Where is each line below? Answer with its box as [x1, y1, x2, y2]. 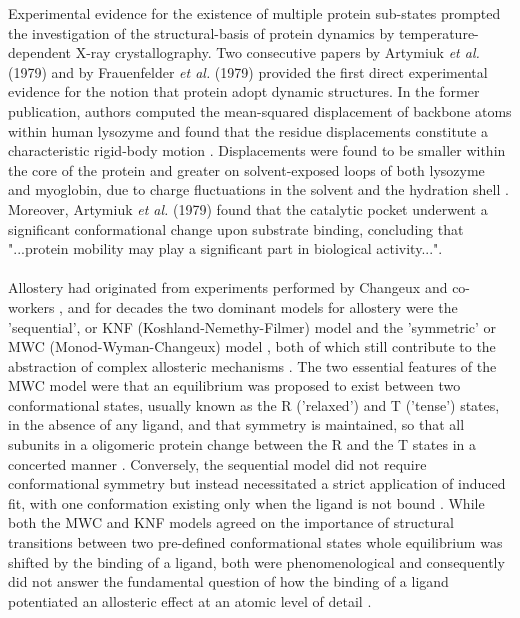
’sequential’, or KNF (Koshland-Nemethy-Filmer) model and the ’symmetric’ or [8, 316, 497, 337]
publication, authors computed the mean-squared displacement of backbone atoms [8, 100, 512, 121]
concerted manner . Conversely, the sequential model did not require [8, 453, 427, 474]
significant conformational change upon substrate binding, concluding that [8, 218, 464, 239]
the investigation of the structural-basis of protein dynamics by [8, 22, 395, 43]
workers [8, 296, 55, 317]
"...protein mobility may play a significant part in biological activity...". [8, 238, 443, 259]
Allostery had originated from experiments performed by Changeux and [8, 277, 448, 298]
